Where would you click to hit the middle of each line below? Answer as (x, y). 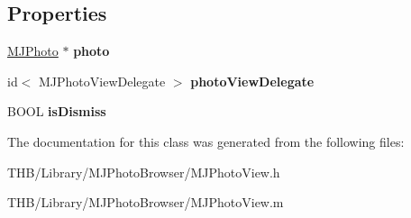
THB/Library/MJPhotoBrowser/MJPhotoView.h (144, 172)
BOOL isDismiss (57, 111)
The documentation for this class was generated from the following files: (206, 141)
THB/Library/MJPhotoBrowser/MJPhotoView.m (146, 202)
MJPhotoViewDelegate (102, 81)
